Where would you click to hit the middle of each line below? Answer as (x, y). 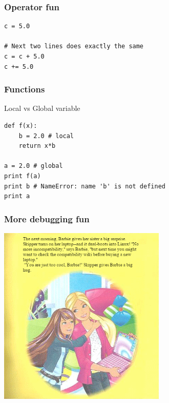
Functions (25, 89)
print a (17, 196)
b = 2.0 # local (46, 136)
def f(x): (21, 126)
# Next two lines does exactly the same (74, 46)
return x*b (37, 146)
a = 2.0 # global (34, 166)
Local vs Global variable (42, 108)
